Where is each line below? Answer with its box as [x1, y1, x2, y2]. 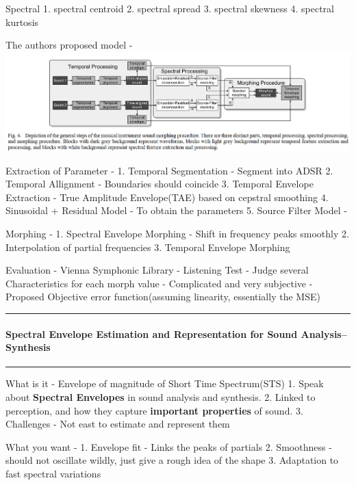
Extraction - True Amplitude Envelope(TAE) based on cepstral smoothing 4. [5, 189, 329, 204]
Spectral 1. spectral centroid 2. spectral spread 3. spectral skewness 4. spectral [5, 1, 334, 15]
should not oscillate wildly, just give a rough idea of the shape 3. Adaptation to [5, 453, 339, 467]
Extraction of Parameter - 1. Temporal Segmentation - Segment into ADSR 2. [5, 163, 333, 177]
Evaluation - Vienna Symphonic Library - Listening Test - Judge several [5, 263, 309, 277]
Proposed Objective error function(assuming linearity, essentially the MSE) [5, 289, 320, 304]
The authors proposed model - [5, 38, 133, 52]
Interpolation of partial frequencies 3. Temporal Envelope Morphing [5, 239, 290, 254]
